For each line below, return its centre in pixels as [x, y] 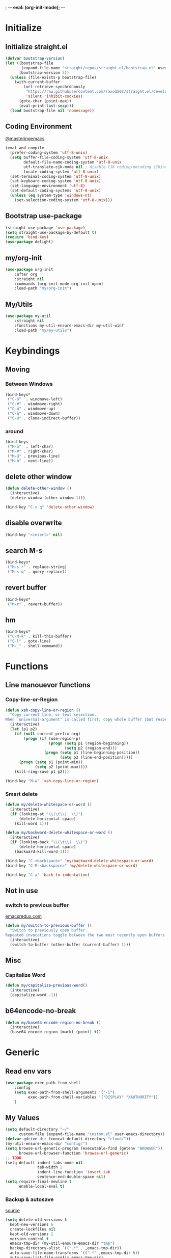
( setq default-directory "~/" [37, 1130]
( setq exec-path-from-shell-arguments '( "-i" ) [65, 1092]
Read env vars [28, 1071]
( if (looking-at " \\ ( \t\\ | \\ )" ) [46, 814]
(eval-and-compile [25, 148]
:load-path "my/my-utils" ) [43, 330]
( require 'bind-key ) [27, 237]
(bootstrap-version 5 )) [44, 73]
